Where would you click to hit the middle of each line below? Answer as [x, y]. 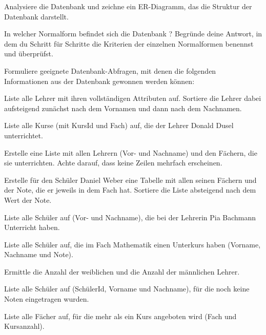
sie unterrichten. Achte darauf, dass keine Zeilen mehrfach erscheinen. [113, 163]
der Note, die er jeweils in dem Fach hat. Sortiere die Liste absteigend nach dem [130, 190]
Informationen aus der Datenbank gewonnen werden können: [99, 81]
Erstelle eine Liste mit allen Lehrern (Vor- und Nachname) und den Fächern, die [131, 152]
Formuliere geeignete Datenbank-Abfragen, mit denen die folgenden [110, 70]
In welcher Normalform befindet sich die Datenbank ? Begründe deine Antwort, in [133, 34]
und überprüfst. [29, 54]
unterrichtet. [24, 135]
